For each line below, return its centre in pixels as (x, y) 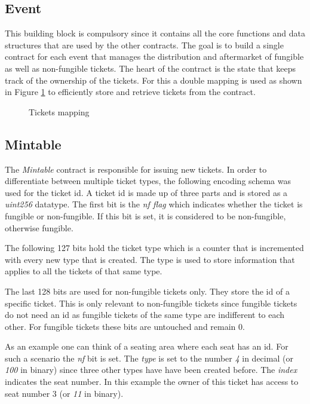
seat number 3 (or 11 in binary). (64, 393)
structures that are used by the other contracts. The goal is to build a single (144, 45)
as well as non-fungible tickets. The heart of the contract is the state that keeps (150, 68)
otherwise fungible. (39, 227)
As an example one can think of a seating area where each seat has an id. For (147, 346)
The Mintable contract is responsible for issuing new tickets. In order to (136, 169)
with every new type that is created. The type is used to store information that (150, 259)
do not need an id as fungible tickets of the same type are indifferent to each (145, 315)
